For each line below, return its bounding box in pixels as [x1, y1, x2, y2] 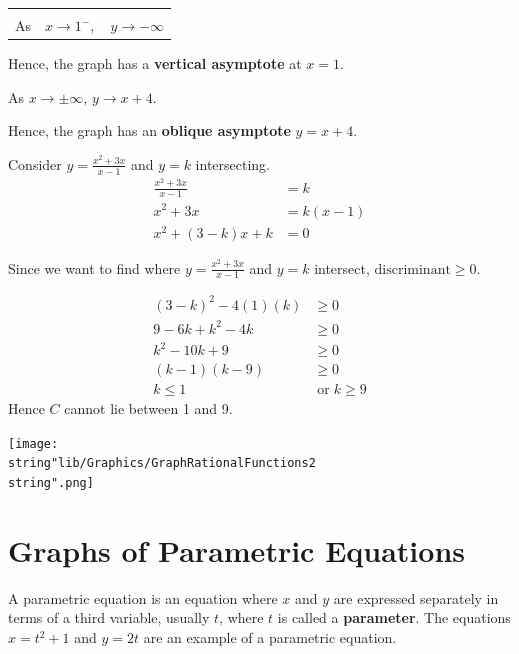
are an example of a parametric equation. [143, 627, 397, 647]
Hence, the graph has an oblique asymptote [8, 120, 291, 141]
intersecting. [195, 153, 271, 174]
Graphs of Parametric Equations [8, 529, 465, 570]
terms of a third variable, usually [8, 607, 210, 628]
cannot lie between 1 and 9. [64, 398, 233, 419]
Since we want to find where [8, 257, 181, 278]
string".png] [8, 476, 94, 491]
